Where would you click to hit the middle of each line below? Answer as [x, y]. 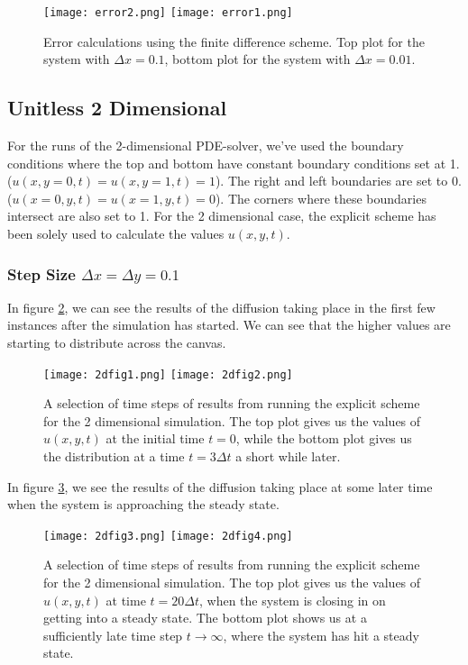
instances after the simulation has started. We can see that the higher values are [229, 325]
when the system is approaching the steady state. [143, 504]
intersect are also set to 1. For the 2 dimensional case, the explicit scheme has [222, 216]
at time [126, 600]
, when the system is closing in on [293, 600]
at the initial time [155, 438]
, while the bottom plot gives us [324, 438]
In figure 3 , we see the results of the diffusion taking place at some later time [220, 486]
